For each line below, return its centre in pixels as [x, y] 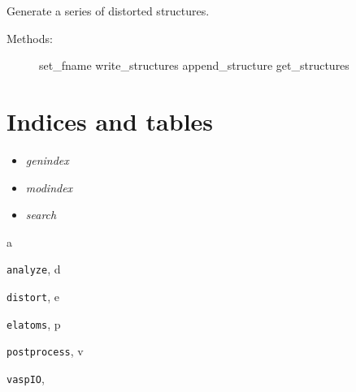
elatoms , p [34, 323]
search [41, 215]
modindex [49, 187]
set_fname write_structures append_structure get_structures [194, 65]
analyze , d [34, 269]
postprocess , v [45, 351]
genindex [47, 159]
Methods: [30, 38]
